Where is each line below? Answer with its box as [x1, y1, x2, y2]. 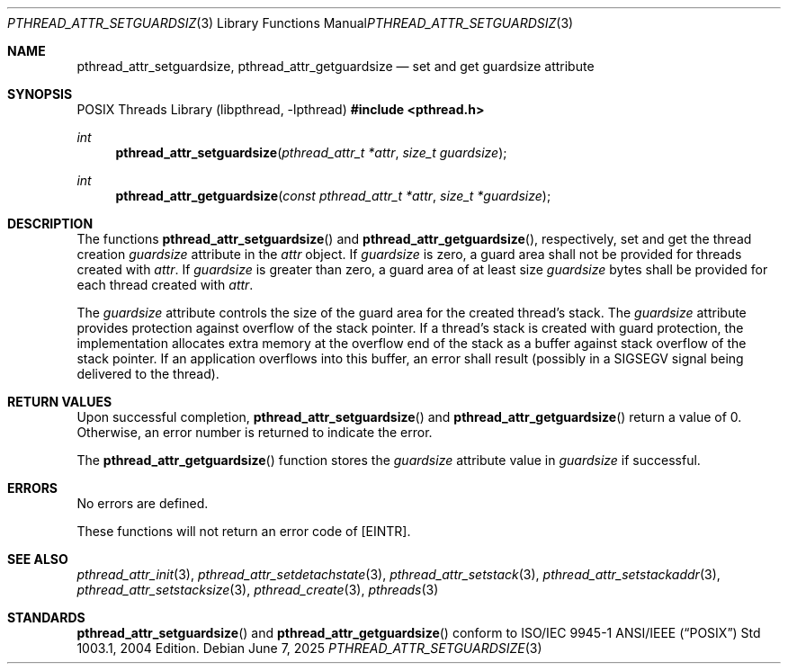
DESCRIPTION [7, 216, 94, 231]
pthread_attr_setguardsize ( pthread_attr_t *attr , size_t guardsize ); [115, 145, 507, 160]
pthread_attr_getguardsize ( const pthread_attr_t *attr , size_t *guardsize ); [115, 188, 551, 203]
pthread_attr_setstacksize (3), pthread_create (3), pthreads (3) [76, 582, 439, 597]
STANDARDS [7, 610, 85, 625]
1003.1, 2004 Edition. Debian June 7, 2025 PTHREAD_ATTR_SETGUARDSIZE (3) [76, 640, 542, 656]
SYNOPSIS [7, 86, 73, 102]
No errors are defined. [76, 496, 209, 511]
